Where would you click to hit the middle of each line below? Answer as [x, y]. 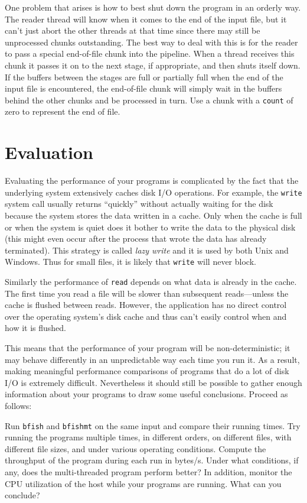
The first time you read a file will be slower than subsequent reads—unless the [147, 293]
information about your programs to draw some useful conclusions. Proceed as [146, 394]
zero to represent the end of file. [63, 111]
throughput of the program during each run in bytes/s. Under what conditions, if [152, 460]
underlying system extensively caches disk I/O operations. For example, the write [153, 192]
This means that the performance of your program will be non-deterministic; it [148, 348]
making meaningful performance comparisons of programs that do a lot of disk [147, 371]
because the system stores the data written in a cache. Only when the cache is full [153, 215]
